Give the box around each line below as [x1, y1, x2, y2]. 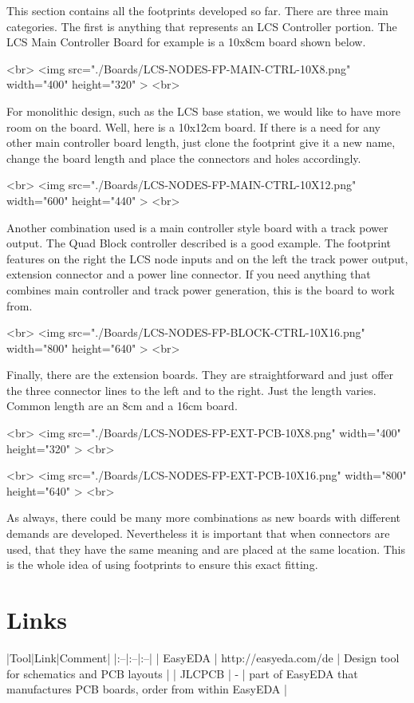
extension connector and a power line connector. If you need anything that [6, 266, 371, 282]
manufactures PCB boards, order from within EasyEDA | [6, 681, 287, 697]
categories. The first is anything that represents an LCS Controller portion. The [6, 18, 397, 34]
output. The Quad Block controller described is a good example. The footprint [6, 235, 391, 251]
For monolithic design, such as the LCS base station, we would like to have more [6, 102, 400, 119]
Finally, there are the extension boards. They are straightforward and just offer [6, 366, 394, 383]
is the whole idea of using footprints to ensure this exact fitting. [6, 556, 318, 573]
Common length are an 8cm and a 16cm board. [6, 397, 238, 414]
